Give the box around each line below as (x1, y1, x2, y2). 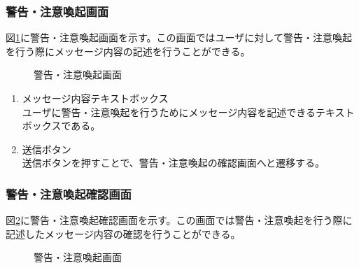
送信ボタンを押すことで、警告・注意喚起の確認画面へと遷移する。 (22, 155, 325, 170)
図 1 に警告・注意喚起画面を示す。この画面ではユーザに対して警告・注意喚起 (6, 30, 352, 45)
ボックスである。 (22, 118, 101, 133)
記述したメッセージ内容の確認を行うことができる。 (6, 226, 241, 241)
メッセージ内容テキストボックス (22, 91, 169, 105)
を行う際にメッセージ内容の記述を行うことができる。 (6, 43, 251, 58)
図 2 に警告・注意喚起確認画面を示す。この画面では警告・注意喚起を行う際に (6, 213, 353, 227)
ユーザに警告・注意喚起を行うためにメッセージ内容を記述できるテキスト (22, 104, 355, 119)
